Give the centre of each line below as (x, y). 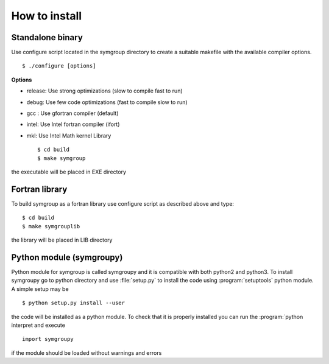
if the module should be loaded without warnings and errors (87, 352)
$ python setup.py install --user (73, 303)
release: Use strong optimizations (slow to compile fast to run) (104, 91)
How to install (47, 16)
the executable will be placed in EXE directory (69, 172)
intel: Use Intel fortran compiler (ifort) (73, 124)
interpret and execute (38, 325)
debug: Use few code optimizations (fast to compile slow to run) (107, 102)
